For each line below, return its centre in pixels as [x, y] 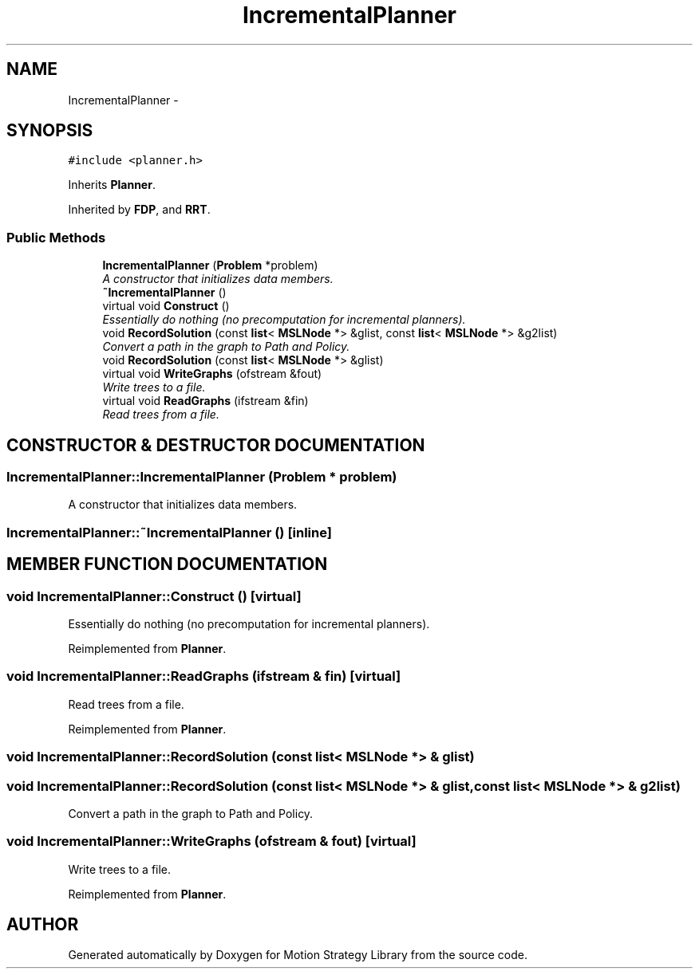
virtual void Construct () [166, 306]
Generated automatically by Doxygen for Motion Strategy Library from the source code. [298, 955]
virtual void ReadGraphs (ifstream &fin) [205, 401]
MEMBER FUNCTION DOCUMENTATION [167, 564]
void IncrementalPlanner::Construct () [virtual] [154, 596]
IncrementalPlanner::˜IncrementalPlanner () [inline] [169, 532]
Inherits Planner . [112, 185]
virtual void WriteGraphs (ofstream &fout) [212, 374]
